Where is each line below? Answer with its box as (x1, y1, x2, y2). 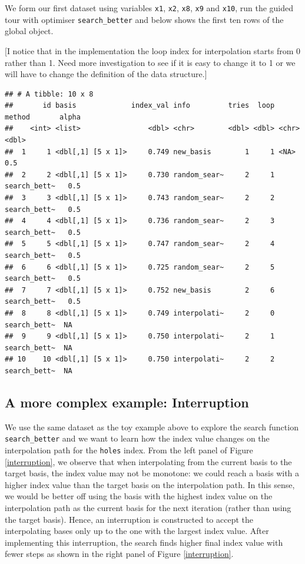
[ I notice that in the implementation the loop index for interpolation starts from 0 (5, 44, 301, 57)
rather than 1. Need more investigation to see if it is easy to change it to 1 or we (5, 56, 296, 68)
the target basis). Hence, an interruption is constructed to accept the (5, 513, 254, 525)
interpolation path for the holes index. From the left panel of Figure (5, 443, 253, 456)
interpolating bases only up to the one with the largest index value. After (5, 525, 269, 537)
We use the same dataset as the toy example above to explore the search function (5, 420, 299, 433)
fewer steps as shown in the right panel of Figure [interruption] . (5, 548, 234, 560)
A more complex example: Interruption (5, 393, 249, 411)
